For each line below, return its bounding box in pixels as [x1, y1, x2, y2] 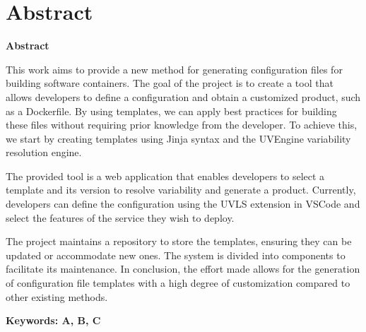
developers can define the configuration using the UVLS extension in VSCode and [6, 196, 360, 211]
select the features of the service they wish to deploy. [6, 210, 235, 225]
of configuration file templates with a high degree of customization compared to [6, 275, 350, 290]
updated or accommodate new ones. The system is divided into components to [6, 247, 346, 262]
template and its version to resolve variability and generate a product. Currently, [6, 182, 356, 197]
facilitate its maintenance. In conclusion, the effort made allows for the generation [6, 261, 360, 276]
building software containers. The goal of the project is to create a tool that [6, 76, 333, 90]
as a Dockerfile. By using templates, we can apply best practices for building [6, 103, 337, 118]
